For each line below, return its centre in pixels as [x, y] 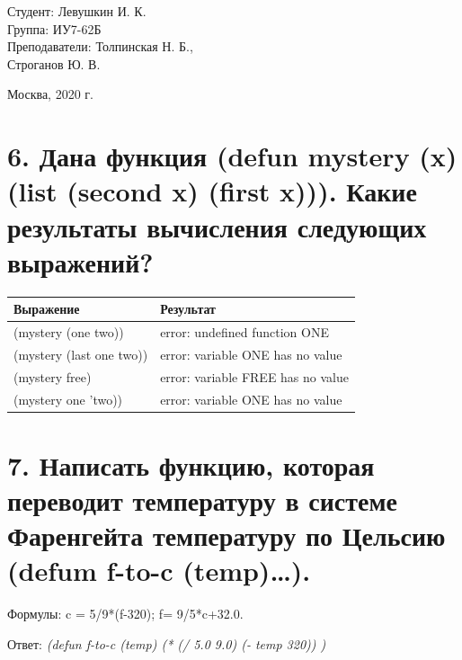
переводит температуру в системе [202, 500]
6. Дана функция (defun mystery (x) [232, 156]
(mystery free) [53, 376]
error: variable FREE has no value [254, 376]
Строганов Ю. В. [54, 63]
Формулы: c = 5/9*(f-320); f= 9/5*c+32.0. [125, 614]
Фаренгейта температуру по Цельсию [227, 535]
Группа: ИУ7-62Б [54, 28]
